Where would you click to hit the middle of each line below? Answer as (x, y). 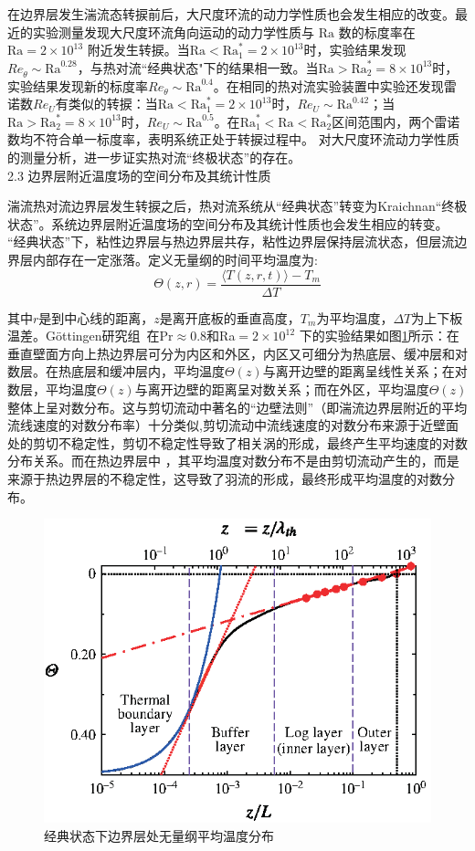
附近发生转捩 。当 (138, 50)
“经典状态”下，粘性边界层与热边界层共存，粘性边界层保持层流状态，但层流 (231, 242)
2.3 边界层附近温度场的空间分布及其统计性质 (139, 175)
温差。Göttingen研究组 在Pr (90, 336)
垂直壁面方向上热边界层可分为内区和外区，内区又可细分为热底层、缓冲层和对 (237, 353)
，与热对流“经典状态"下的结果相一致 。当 (198, 67)
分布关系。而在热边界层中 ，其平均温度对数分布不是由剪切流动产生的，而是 (233, 461)
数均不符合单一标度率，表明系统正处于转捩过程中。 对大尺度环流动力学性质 (233, 139)
